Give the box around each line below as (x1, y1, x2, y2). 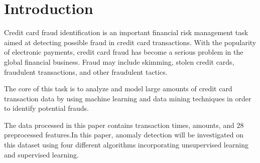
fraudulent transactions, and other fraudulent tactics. (4, 66, 168, 77)
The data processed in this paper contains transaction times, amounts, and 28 (4, 119, 244, 130)
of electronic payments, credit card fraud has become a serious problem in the (4, 47, 243, 57)
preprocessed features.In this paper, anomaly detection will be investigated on (4, 129, 243, 140)
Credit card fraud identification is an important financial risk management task (4, 27, 248, 38)
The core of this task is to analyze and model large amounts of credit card (4, 83, 232, 94)
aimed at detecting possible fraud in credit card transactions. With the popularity (4, 37, 256, 47)
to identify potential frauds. (4, 103, 89, 113)
